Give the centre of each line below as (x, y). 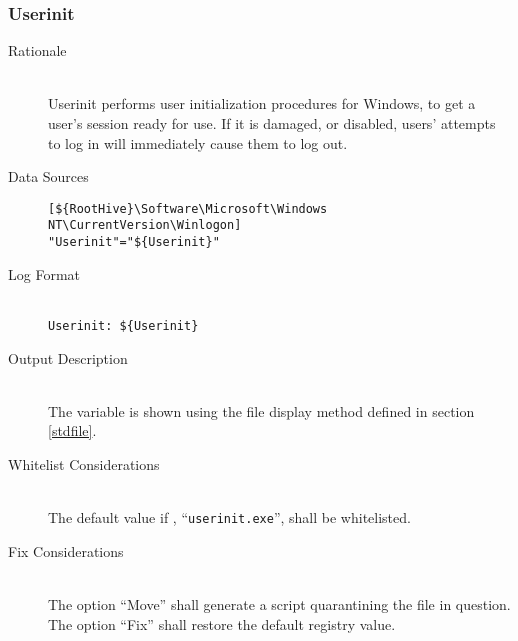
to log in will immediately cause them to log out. (198, 142)
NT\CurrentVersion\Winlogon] (145, 225)
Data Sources (48, 176)
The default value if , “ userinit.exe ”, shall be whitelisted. (229, 517)
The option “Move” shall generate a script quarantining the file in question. (279, 604)
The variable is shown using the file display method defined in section (261, 410)
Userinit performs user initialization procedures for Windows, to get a (262, 103)
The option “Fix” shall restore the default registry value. (222, 623)
